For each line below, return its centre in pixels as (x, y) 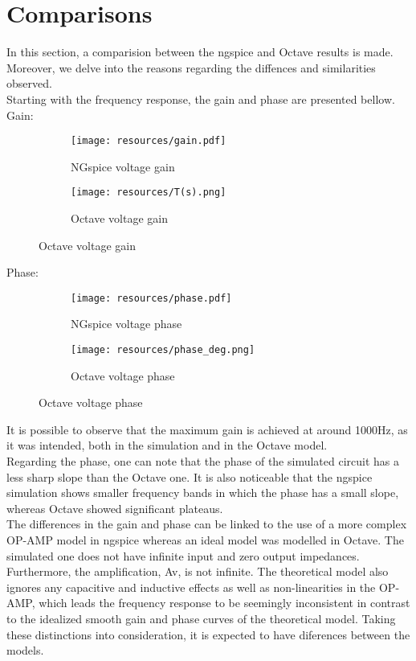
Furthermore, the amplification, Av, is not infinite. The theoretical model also (198, 571)
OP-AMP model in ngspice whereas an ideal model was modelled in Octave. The (205, 540)
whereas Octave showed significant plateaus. (115, 508)
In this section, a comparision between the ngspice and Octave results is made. (200, 52)
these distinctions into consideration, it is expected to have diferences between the (208, 634)
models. (25, 650)
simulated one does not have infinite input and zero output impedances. (183, 555)
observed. (29, 83)
